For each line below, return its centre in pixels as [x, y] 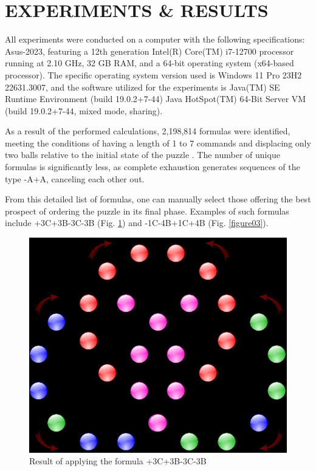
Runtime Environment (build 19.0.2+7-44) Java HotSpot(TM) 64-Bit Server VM [156, 99]
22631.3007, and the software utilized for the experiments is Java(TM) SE [143, 87]
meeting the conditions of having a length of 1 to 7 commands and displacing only [158, 143]
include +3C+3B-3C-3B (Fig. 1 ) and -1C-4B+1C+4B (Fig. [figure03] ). [137, 223]
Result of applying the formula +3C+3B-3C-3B [118, 461]
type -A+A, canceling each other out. [75, 178]
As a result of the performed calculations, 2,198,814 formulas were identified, [148, 131]
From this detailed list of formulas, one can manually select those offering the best [158, 199]
